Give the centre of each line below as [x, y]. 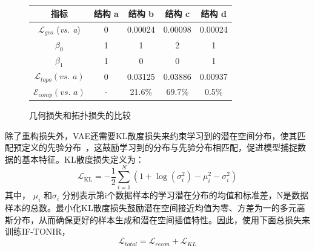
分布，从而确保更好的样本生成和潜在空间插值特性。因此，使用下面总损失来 [161, 219]
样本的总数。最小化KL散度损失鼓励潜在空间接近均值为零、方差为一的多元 [151, 208]
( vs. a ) [68, 29]
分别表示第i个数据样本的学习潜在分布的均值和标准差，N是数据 [185, 195]
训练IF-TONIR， [38, 231]
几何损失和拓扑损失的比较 [80, 115]
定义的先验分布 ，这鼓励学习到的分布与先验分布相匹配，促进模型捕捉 [159, 147]
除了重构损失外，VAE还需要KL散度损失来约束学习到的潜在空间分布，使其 [151, 135]
